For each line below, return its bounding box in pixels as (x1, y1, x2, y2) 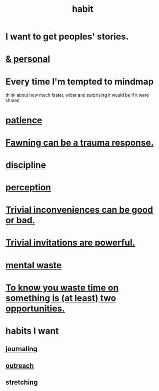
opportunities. (5, 303, 65, 314)
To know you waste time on (5, 282, 119, 293)
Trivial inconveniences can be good (5, 205, 153, 215)
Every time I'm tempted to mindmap (5, 76, 154, 87)
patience (5, 114, 43, 126)
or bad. (5, 215, 36, 226)
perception (5, 182, 51, 193)
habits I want (5, 325, 59, 337)
